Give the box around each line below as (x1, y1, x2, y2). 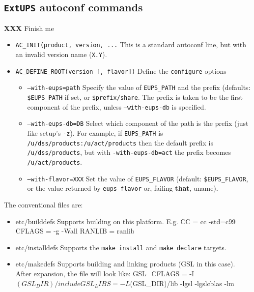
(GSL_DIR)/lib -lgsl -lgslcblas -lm (130, 278, 234, 288)
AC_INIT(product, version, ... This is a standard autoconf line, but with (15, 39, 247, 50)
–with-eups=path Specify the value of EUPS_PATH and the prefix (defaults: (27, 82, 251, 92)
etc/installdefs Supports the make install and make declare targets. (15, 242, 226, 252)
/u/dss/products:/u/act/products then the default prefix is (27, 137, 213, 147)
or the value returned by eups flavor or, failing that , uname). (27, 183, 218, 193)
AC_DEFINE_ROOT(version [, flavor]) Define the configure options (15, 65, 226, 76)
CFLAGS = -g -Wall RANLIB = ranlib (15, 226, 135, 236)
